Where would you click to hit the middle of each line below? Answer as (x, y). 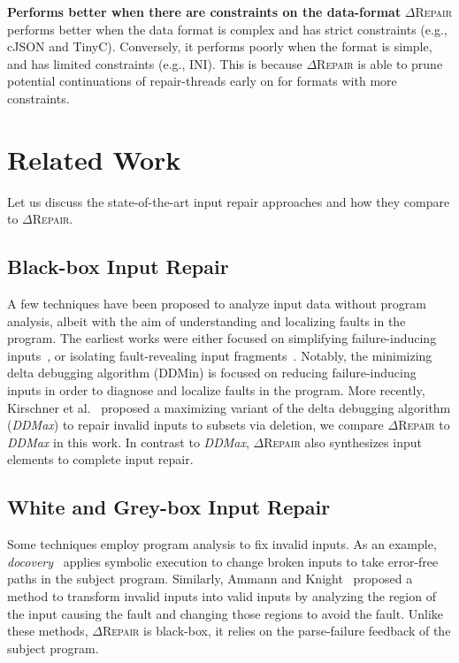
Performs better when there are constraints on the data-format (204, 11)
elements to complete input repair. (100, 459)
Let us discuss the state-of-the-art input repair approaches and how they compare (229, 201)
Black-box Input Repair (118, 267)
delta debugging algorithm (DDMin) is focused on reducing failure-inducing (212, 373)
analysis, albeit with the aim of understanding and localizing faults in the (207, 320)
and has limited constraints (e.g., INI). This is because (155, 63)
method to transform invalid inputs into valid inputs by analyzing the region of (222, 596)
